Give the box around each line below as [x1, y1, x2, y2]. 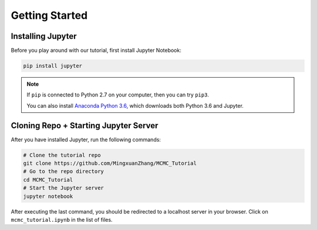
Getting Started [11, 9, 88, 22]
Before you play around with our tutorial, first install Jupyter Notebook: [11, 47, 181, 54]
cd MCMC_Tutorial [23, 176, 73, 183]
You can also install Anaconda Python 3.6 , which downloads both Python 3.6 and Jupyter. [26, 102, 244, 109]
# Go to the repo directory [23, 168, 104, 175]
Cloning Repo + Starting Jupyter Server [11, 121, 158, 131]
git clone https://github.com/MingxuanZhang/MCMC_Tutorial [23, 160, 197, 167]
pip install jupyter [23, 62, 82, 69]
